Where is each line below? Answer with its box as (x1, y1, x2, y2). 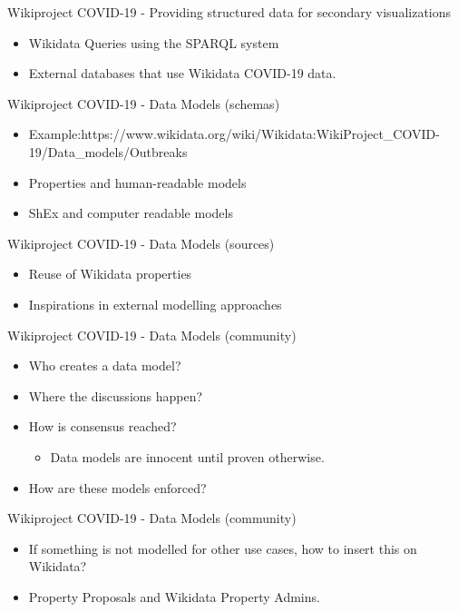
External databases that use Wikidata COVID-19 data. (28, 64, 336, 83)
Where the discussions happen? (28, 386, 203, 405)
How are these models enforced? (28, 478, 207, 497)
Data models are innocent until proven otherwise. (50, 447, 325, 466)
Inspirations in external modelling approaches (28, 294, 282, 313)
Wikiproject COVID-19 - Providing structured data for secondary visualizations (7, 3, 452, 21)
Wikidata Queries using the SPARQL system (28, 33, 279, 52)
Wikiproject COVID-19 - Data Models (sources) (7, 233, 275, 252)
